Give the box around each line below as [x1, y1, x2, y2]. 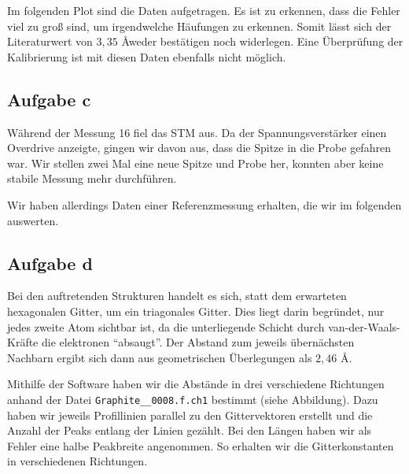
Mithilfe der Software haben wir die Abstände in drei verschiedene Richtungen [7, 376, 385, 392]
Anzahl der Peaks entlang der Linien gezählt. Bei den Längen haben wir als [7, 422, 372, 439]
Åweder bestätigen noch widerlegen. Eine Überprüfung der [121, 33, 403, 50]
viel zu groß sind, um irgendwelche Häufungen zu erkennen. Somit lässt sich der [7, 17, 392, 34]
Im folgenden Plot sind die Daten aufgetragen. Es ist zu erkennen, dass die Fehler [7, 2, 400, 18]
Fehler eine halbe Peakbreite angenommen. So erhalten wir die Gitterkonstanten [7, 437, 394, 454]
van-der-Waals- [328, 318, 400, 335]
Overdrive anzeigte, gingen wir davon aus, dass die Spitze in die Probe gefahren [7, 139, 391, 156]
